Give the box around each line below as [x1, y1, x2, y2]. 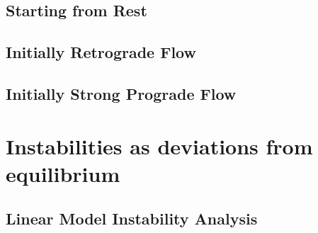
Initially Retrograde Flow [6, 41, 196, 63]
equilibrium [6, 159, 120, 188]
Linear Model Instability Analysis [6, 208, 258, 229]
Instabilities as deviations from [6, 131, 313, 160]
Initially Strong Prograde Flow [6, 82, 237, 104]
